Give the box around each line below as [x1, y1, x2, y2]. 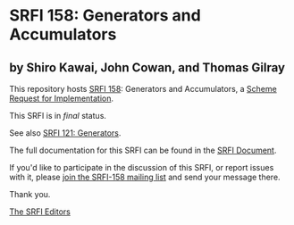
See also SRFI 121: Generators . [9, 128, 122, 138]
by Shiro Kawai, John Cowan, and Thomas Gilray [9, 60, 286, 75]
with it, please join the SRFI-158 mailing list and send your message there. [9, 171, 281, 182]
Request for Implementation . [9, 93, 114, 104]
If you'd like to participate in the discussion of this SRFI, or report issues [9, 162, 274, 172]
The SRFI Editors [9, 206, 71, 217]
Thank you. [9, 189, 51, 199]
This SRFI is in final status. [9, 111, 107, 121]
